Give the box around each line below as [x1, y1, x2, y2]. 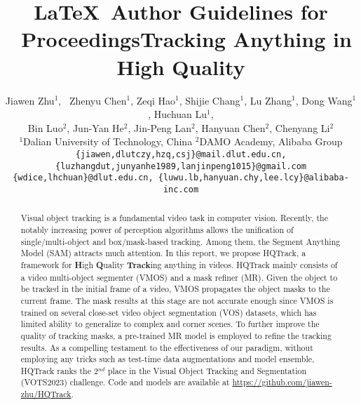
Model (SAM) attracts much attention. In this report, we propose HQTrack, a [20, 247, 306, 259]
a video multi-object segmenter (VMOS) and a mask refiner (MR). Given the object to [20, 271, 338, 283]
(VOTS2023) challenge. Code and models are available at [20, 376, 230, 388]
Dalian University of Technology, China [23, 134, 193, 149]
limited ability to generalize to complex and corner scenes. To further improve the [20, 318, 320, 330]
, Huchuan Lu [148, 107, 207, 121]
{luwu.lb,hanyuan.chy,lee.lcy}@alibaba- [158, 173, 349, 183]
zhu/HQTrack [20, 388, 71, 400]
